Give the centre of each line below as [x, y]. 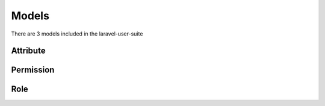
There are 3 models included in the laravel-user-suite [77, 34]
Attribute [28, 51]
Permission [33, 70]
